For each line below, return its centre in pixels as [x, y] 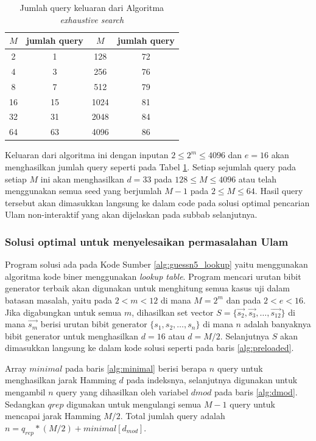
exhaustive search [92, 19]
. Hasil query [279, 191]
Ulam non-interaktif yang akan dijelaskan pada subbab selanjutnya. [131, 214]
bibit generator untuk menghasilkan [72, 335]
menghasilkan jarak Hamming [61, 380]
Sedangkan [25, 404]
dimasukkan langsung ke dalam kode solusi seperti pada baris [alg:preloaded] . [149, 348]
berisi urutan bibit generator [94, 324]
